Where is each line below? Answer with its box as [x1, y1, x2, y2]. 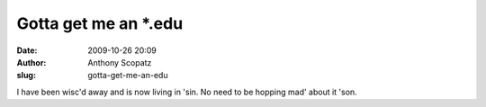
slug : [16, 70, 36, 81]
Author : [16, 57, 47, 67]
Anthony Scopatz [87, 57, 152, 67]
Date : [16, 45, 38, 56]
